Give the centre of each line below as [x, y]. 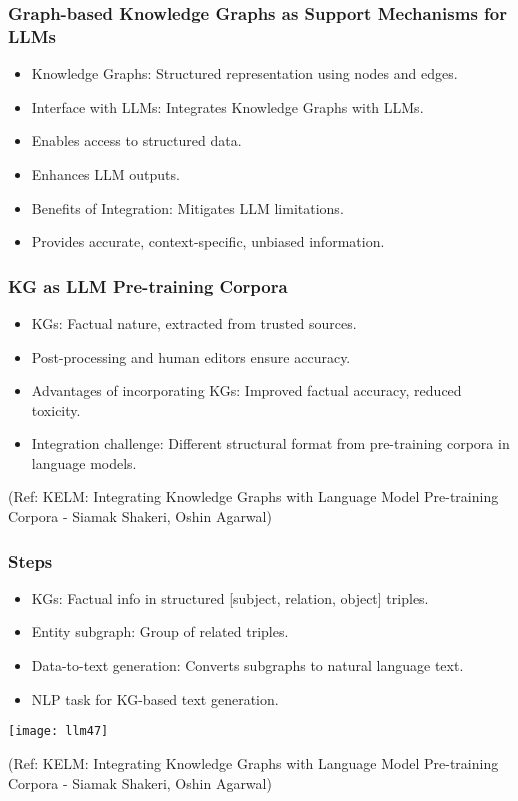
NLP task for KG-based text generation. [155, 698]
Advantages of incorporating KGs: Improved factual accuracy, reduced [246, 390]
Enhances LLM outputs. [105, 173]
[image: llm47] [58, 731]
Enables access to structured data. [136, 140]
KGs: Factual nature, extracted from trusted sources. [194, 322]
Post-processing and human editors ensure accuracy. [191, 356]
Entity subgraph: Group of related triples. [160, 631]
